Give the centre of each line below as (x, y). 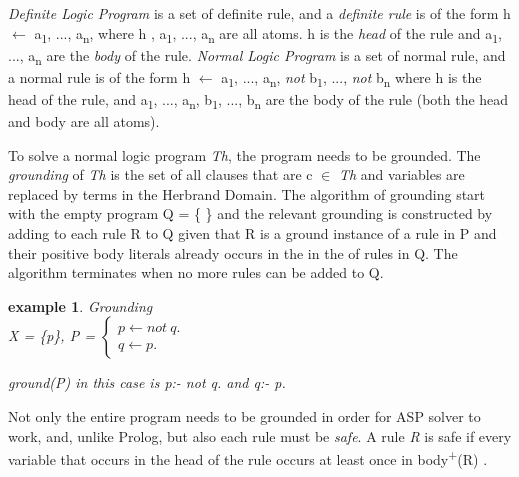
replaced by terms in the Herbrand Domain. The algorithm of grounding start (247, 193)
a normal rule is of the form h (99, 76)
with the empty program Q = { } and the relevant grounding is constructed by (250, 213)
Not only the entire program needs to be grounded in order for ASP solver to (244, 416)
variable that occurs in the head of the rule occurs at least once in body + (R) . (248, 457)
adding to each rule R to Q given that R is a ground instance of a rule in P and (252, 233)
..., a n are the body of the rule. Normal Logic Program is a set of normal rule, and (257, 56)
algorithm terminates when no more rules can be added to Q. (196, 272)
